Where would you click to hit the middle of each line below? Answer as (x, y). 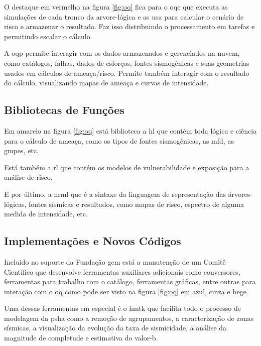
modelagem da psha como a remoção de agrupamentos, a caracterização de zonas (129, 318)
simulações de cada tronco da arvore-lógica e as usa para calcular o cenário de (124, 16)
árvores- (240, 194)
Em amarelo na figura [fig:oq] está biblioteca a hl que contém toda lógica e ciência (130, 130)
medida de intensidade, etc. (46, 214)
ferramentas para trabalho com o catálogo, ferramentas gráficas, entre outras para (130, 281)
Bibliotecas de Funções (64, 110)
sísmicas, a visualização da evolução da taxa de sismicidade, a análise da (115, 328)
